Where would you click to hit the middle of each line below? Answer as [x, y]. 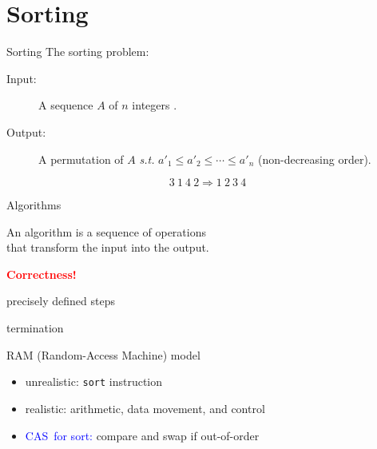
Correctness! [42, 274]
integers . [155, 105]
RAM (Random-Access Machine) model [103, 354]
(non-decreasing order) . [314, 159]
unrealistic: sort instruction [94, 381]
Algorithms [34, 205]
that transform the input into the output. [108, 247]
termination [35, 328]
